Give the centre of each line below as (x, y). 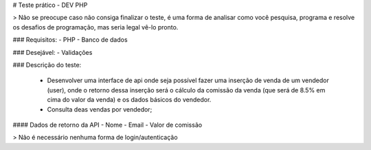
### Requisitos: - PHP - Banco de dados (70, 40)
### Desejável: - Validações (53, 52)
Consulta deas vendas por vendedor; (100, 109)
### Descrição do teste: (47, 64)
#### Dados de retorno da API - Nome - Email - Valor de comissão (108, 125)
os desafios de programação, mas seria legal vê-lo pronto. (95, 27)
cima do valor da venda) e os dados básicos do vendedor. (129, 100)
